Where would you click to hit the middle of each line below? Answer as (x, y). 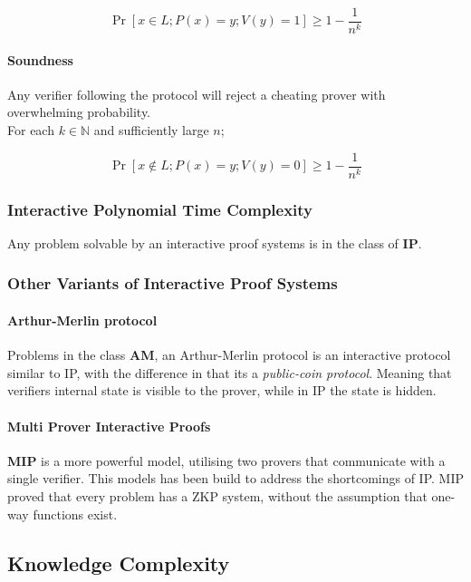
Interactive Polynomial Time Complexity (160, 209)
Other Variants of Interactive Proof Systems (173, 283)
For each (31, 130)
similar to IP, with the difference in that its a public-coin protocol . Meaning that (230, 372)
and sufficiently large (151, 130)
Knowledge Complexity (119, 563)
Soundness (40, 59)
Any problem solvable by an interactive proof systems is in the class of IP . (215, 242)
